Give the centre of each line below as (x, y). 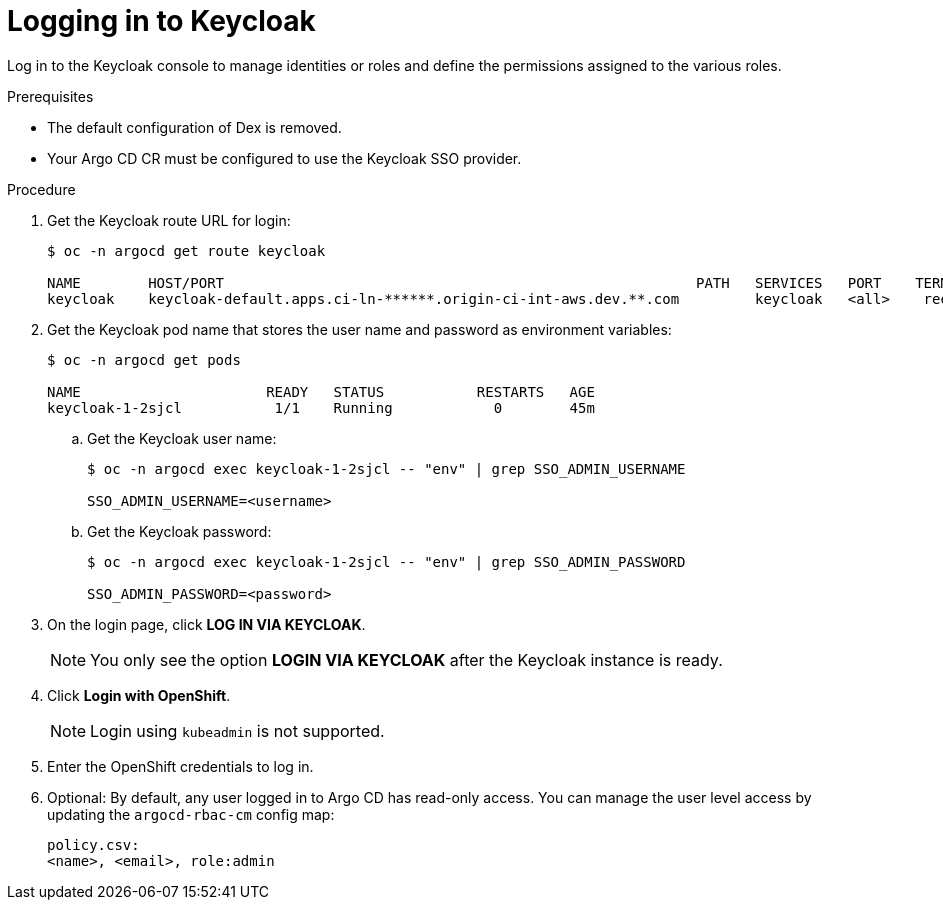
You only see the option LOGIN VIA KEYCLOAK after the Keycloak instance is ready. (406, 659)
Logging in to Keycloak (161, 21)
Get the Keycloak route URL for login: (169, 220)
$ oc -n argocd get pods (144, 359)
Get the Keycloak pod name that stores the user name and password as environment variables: (359, 329)
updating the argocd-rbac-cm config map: (191, 814)
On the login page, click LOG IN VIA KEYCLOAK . (206, 624)
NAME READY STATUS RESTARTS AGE (321, 391)
